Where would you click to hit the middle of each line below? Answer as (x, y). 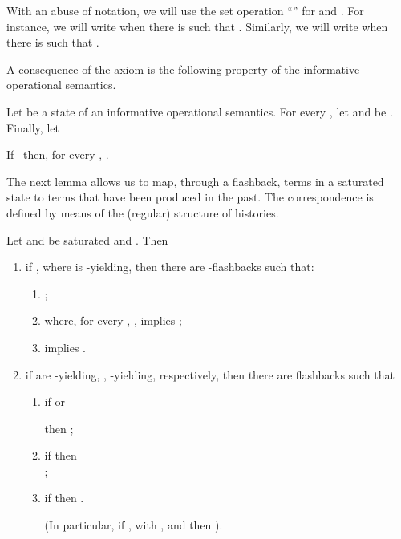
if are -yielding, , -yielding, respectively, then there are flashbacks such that (210, 374)
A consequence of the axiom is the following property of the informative (183, 69)
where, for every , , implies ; (113, 320)
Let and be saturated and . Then (87, 239)
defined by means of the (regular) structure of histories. (143, 212)
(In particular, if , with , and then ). (134, 525)
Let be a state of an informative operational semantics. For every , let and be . (200, 111)
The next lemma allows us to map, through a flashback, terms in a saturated (195, 181)
